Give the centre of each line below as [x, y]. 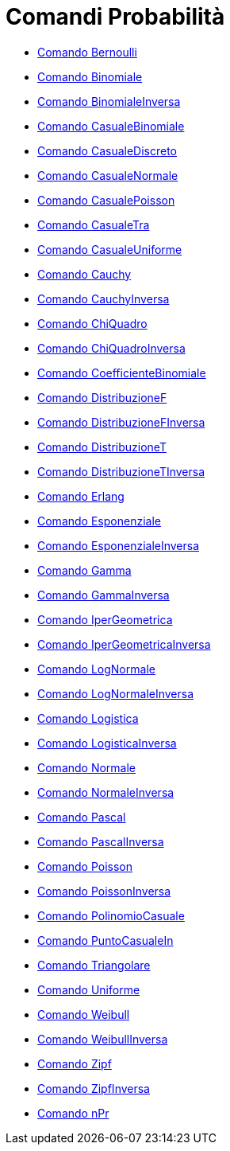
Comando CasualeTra [94, 224]
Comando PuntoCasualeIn [105, 940]
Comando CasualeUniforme [110, 249]
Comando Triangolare [94, 965]
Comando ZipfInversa [94, 1088]
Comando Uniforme [89, 989]
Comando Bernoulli [87, 52]
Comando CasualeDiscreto [107, 150]
